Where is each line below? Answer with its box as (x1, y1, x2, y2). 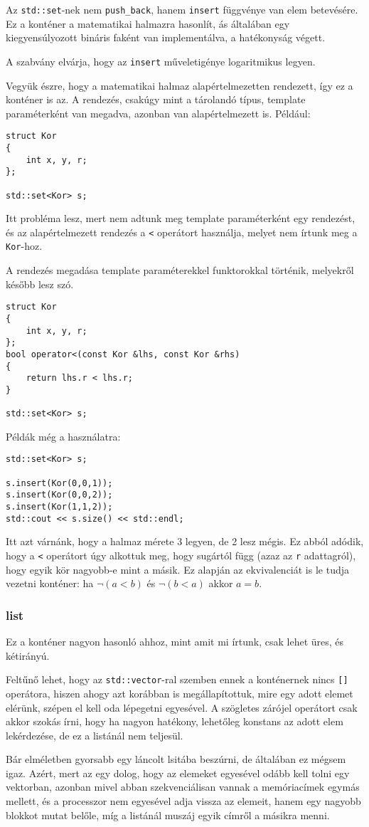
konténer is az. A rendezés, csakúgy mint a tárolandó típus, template (6, 92, 306, 107)
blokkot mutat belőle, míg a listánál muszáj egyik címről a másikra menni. (6, 807, 330, 822)
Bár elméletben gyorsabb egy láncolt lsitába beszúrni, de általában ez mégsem (6, 752, 346, 767)
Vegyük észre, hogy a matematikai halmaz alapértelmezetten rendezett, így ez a (6, 78, 353, 93)
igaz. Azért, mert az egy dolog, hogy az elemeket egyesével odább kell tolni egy (6, 765, 350, 780)
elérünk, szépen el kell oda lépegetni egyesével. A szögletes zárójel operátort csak (6, 700, 358, 715)
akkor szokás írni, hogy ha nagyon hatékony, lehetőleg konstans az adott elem (6, 714, 343, 729)
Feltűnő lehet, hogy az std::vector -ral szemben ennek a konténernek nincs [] (6, 672, 348, 687)
